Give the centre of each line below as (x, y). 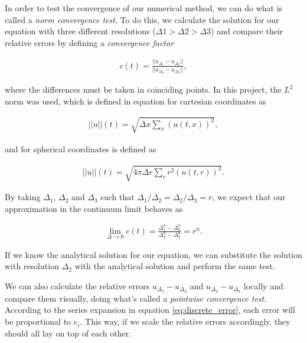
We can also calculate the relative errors (77, 286)
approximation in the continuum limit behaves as (94, 208)
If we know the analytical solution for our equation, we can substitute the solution (154, 254)
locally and (263, 286)
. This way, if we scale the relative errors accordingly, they (185, 321)
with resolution (32, 266)
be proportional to (38, 321)
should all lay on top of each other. (68, 333)
